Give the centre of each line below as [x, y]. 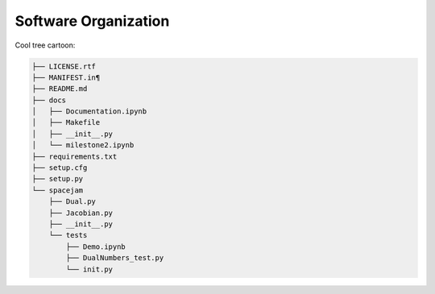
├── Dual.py [72, 202]
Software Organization [92, 21]
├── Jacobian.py [81, 213]
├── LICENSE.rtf [64, 66]
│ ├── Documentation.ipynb [89, 112]
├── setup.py [58, 179]
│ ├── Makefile [66, 122]
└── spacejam [58, 190]
